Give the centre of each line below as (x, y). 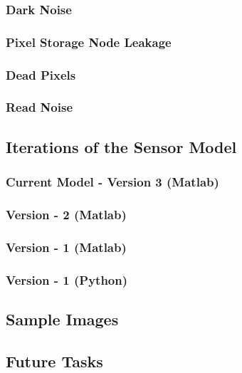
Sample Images (62, 319)
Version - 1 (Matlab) (66, 247)
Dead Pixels (41, 74)
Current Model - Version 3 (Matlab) (112, 182)
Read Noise (40, 107)
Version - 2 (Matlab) (66, 214)
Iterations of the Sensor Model (121, 146)
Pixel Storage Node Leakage (89, 42)
